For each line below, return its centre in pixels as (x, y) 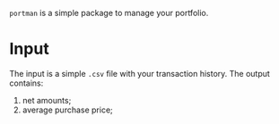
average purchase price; (68, 110)
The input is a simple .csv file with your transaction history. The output (140, 73)
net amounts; (47, 100)
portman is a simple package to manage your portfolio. (109, 13)
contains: (26, 83)
